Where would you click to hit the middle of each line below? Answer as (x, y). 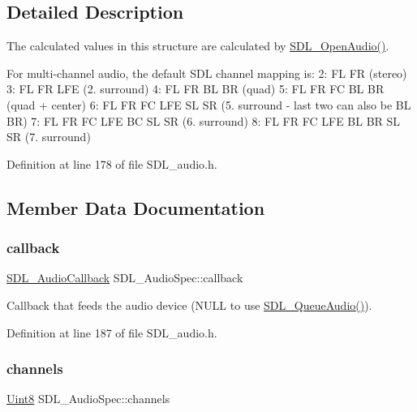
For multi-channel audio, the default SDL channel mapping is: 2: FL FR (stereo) (207, 73)
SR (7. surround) (49, 137)
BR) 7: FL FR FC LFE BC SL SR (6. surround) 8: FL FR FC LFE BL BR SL (204, 120)
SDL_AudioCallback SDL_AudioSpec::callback (125, 278)
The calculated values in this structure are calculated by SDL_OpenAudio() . (198, 46)
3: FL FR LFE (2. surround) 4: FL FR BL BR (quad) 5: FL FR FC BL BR (196, 89)
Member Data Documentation (136, 207)
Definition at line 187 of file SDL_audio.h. (112, 332)
